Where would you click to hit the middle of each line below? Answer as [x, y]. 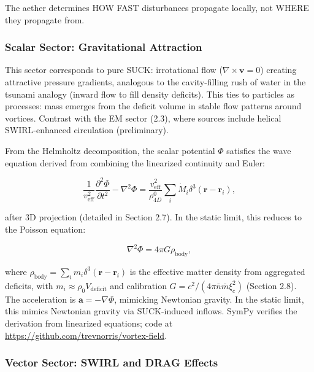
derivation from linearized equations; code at [89, 323]
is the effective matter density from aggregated [217, 271]
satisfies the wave [259, 150]
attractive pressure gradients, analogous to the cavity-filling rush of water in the [155, 82]
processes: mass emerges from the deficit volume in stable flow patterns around [153, 106]
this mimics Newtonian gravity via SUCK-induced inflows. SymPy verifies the [151, 311]
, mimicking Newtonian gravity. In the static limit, [209, 299]
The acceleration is [40, 299]
